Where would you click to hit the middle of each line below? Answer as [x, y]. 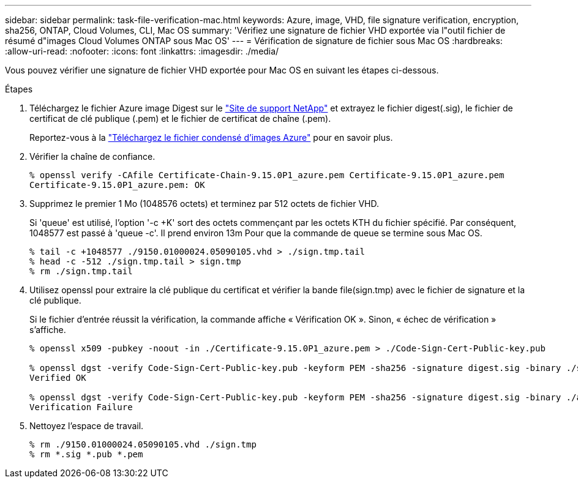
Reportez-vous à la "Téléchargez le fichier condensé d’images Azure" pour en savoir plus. [211, 137]
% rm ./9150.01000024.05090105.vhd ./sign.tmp [143, 444]
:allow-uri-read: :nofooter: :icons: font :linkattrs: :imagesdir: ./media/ [142, 51]
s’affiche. [48, 330]
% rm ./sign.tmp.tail [81, 271]
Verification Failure [81, 407]
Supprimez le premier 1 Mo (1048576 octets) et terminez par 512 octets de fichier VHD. [205, 204]
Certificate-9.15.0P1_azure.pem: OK [117, 185]
